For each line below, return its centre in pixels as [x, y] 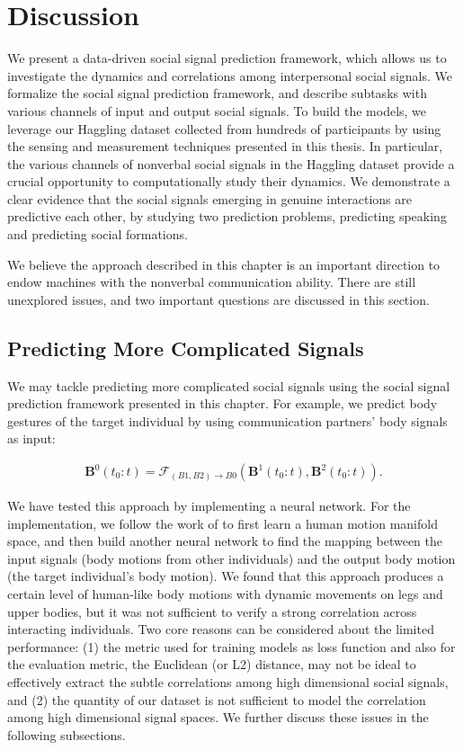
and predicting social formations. [98, 234]
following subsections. [67, 734]
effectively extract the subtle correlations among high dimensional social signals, [228, 681]
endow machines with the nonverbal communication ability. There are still [212, 282]
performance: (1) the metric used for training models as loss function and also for [231, 646]
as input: [31, 438]
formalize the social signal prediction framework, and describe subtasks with [217, 93]
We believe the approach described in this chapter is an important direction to [224, 264]
